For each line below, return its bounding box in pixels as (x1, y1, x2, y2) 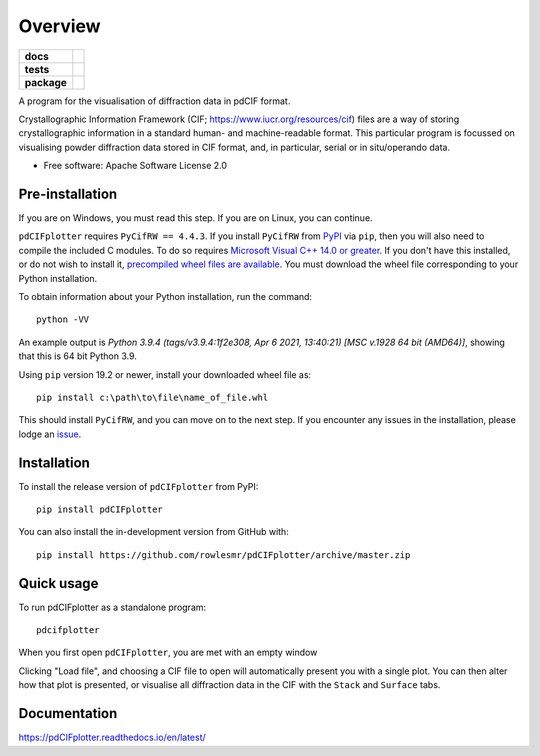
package (24, 75, 67, 89)
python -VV (36, 314, 90, 325)
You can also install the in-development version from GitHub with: (18, 526, 289, 538)
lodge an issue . (18, 428, 82, 440)
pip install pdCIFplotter (36, 504, 164, 515)
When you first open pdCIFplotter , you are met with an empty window (18, 646, 318, 659)
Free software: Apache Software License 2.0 (43, 160, 228, 172)
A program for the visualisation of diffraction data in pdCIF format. (18, 95, 291, 107)
